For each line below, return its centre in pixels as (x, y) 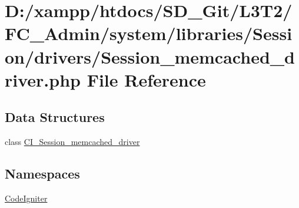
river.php (43, 79)
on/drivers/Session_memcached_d (150, 56)
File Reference (146, 79)
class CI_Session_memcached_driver (72, 142)
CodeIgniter (26, 198)
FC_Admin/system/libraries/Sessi (149, 33)
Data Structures (55, 117)
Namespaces (42, 174)
